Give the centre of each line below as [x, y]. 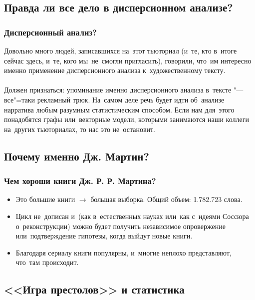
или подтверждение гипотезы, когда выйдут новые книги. [104, 236]
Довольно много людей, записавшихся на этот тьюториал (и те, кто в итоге [121, 50]
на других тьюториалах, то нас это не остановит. [80, 129]
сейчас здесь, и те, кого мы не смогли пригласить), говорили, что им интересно [128, 60]
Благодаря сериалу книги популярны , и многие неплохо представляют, [124, 252]
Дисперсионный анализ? [50, 32]
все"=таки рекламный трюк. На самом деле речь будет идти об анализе [114, 99]
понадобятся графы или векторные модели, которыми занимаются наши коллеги [127, 119]
